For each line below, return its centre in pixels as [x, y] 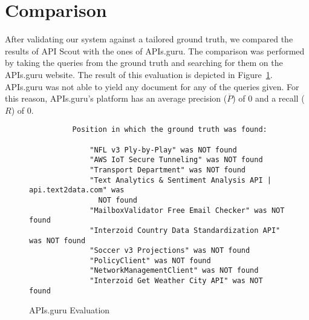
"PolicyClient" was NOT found [150, 260]
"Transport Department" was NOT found [168, 170]
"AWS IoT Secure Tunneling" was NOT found [176, 160]
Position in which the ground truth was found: [170, 130]
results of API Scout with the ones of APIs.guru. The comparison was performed [155, 51]
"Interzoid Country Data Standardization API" [185, 230]
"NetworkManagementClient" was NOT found [174, 271]
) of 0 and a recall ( [268, 98]
